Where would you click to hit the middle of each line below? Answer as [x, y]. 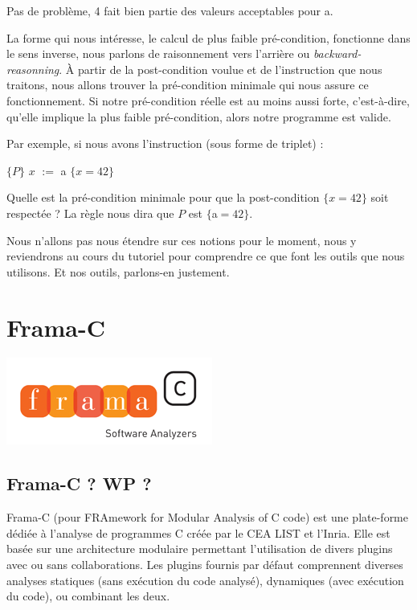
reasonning [33, 69]
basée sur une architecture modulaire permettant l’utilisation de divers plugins [200, 549]
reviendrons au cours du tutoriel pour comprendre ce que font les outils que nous [206, 256]
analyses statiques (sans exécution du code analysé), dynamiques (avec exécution [205, 580]
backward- [337, 53]
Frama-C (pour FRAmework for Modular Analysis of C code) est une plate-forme [207, 517]
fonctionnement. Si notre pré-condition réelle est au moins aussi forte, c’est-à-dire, [208, 100]
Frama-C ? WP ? [79, 483]
